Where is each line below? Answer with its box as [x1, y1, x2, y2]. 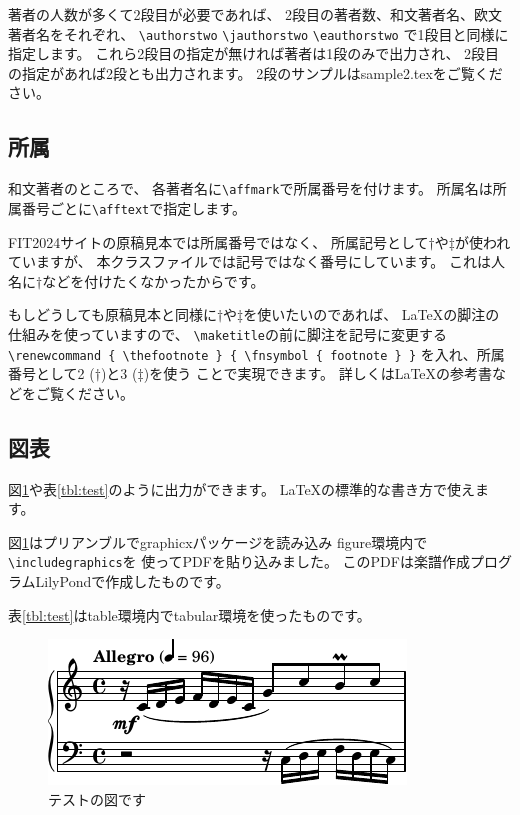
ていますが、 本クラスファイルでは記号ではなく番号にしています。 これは [8, 251, 491, 272]
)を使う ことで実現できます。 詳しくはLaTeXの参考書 [143, 363, 493, 384]
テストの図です [48, 788, 146, 809]
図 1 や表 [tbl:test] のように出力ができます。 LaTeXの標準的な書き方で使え [8, 478, 476, 499]
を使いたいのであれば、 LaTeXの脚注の [243, 304, 500, 325]
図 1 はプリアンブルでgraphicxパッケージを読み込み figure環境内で [8, 531, 428, 552]
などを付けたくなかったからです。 [42, 270, 265, 291]
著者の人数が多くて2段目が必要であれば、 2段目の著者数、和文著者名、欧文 [8, 4, 503, 24]
